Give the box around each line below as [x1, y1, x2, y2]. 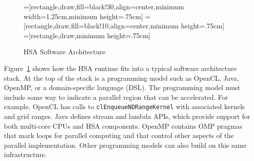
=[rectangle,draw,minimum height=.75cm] [24, 30, 151, 40]
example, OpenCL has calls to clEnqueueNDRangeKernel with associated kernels [4, 101, 245, 112]
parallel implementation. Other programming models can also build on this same [4, 139, 247, 150]
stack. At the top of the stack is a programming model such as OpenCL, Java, [4, 72, 239, 83]
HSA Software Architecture [24, 46, 105, 57]
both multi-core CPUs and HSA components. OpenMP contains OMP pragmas [4, 120, 242, 131]
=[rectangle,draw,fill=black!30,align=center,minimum [24, 1, 184, 11]
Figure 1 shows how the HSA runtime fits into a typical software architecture [4, 63, 237, 73]
